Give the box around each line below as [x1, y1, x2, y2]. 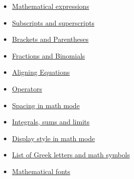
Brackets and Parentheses [12, 34, 89, 44]
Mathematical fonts [12, 166, 70, 176]
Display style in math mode [12, 133, 95, 143]
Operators [12, 83, 43, 93]
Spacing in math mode [12, 100, 80, 110]
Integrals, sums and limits [12, 117, 90, 127]
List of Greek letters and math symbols [12, 149, 130, 160]
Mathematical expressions [12, 1, 89, 11]
